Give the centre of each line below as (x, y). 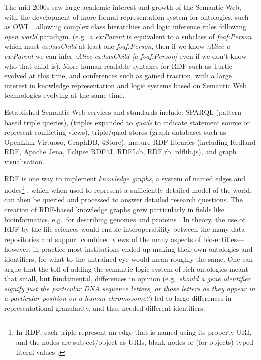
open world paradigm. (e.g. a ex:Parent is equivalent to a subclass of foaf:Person (128, 36)
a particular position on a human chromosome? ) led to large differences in (118, 298)
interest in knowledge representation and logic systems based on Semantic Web (125, 85)
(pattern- (230, 112)
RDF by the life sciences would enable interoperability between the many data (125, 229)
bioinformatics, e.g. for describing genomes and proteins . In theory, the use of (125, 219)
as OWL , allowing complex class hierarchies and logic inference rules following (125, 26)
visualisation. (24, 161)
